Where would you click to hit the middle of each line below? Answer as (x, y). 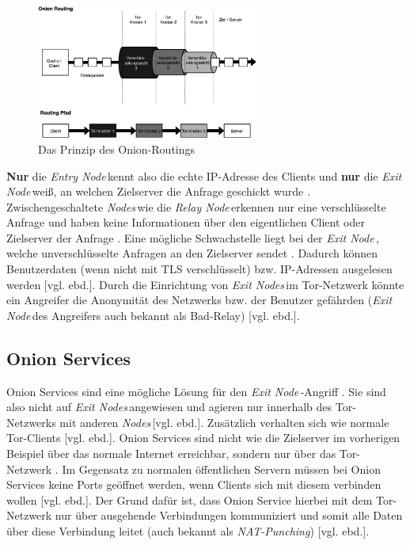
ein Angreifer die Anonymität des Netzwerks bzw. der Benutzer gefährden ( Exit (199, 300)
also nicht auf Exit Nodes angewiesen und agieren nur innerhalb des (169, 407)
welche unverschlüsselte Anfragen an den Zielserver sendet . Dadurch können (192, 253)
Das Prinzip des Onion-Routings (117, 149)
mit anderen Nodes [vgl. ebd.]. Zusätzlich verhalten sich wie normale (224, 422)
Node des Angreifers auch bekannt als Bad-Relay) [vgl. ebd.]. (153, 315)
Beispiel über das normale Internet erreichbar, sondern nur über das (171, 454)
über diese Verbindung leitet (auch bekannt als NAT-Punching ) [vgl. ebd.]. (188, 530)
